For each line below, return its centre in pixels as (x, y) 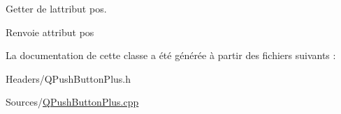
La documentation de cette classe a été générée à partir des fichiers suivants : (171, 55)
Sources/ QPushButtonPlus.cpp (72, 102)
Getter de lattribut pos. (56, 8)
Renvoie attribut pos (50, 32)
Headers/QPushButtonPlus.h (68, 78)
